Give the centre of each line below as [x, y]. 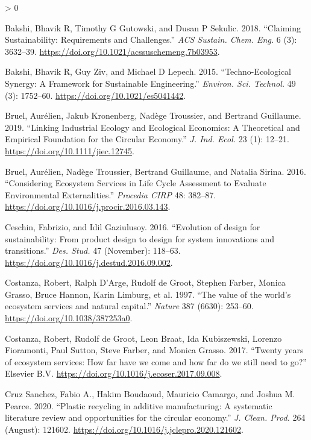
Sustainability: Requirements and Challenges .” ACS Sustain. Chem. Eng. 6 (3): [151, 39]
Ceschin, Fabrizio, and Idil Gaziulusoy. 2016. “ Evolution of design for [133, 226]
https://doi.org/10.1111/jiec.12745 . [70, 150]
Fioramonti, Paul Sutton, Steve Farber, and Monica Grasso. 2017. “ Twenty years [154, 350]
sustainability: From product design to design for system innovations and [140, 238]
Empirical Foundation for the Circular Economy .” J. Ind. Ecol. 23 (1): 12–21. [147, 139]
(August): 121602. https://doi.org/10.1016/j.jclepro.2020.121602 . [124, 429]
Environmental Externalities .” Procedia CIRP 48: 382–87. [111, 194]
